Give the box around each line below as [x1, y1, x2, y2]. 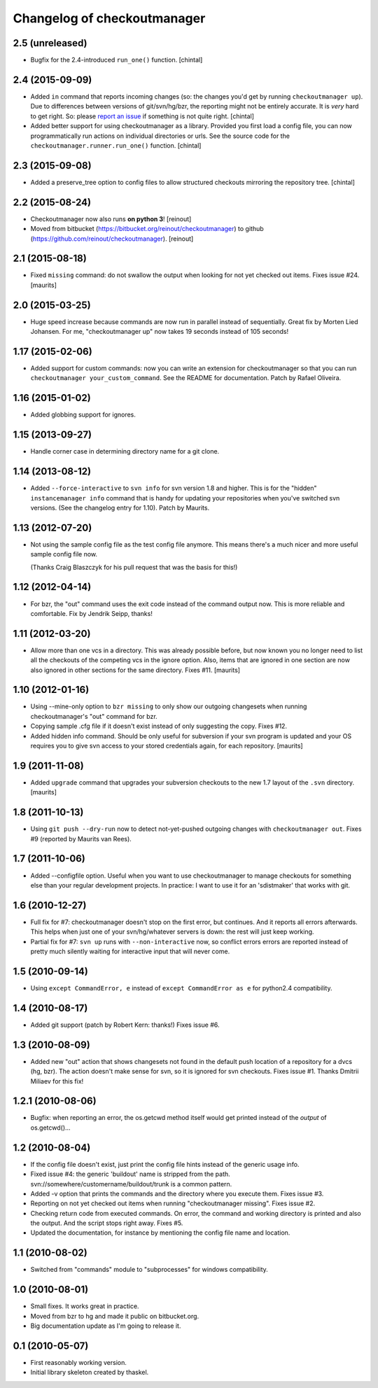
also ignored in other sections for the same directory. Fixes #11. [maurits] [30, 666, 241, 674]
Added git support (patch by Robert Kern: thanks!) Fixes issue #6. [30, 1021, 220, 1029]
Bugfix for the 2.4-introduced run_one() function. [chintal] [30, 56, 203, 64]
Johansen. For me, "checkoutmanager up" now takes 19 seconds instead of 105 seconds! [30, 328, 289, 336]
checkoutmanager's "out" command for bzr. [30, 712, 157, 720]
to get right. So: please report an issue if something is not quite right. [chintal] [30, 112, 255, 120]
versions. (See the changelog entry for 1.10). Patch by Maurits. [30, 503, 210, 512]
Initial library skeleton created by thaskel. [30, 1368, 149, 1377]
